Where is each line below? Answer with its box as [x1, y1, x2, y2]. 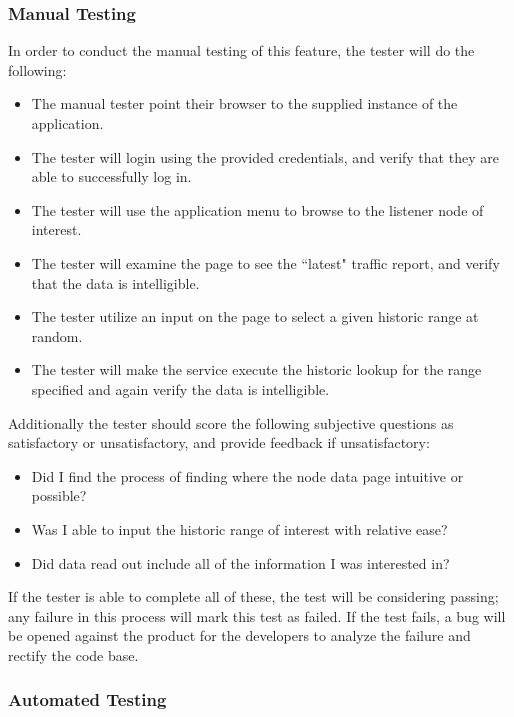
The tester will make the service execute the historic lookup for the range [31, 359, 482, 380]
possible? [31, 485, 87, 506]
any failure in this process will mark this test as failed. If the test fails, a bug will [8, 605, 506, 626]
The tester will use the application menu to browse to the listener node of [31, 199, 484, 220]
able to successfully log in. [31, 166, 192, 187]
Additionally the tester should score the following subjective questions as [8, 412, 454, 433]
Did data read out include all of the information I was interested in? [31, 552, 450, 573]
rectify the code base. [8, 644, 139, 665]
